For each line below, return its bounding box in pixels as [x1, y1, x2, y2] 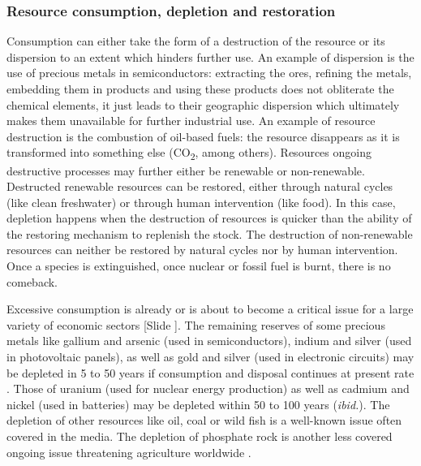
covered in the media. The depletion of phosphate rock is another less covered [6, 428, 393, 444]
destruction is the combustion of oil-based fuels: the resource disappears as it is [6, 127, 400, 145]
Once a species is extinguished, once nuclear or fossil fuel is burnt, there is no [6, 257, 391, 274]
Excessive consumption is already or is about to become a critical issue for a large [6, 300, 414, 317]
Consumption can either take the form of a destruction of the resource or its [6, 32, 385, 50]
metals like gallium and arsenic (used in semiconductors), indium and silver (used [6, 332, 412, 349]
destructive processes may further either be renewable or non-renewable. [6, 162, 365, 179]
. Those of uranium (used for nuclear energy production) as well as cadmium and [6, 380, 410, 397]
